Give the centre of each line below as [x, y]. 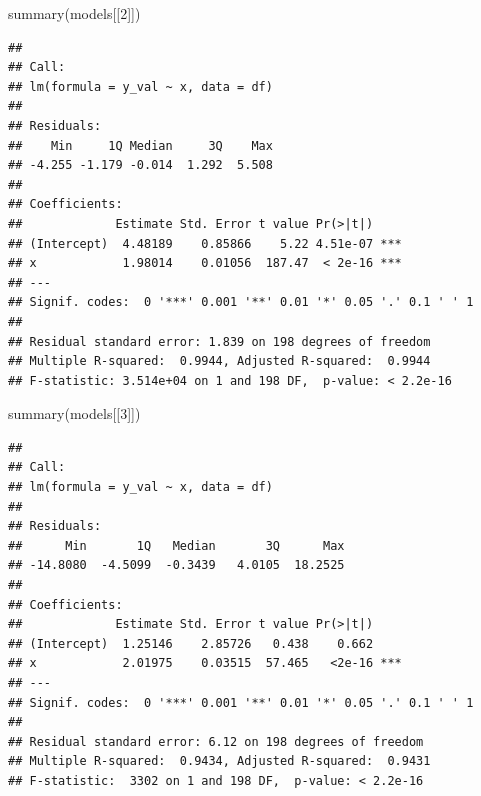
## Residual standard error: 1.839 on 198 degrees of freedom [219, 341]
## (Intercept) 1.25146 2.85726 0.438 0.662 [191, 643]
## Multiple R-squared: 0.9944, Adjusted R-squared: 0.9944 [219, 361]
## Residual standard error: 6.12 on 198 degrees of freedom [216, 741]
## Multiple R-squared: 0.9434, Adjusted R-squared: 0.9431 [219, 761]
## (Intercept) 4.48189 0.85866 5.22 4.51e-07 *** [205, 243]
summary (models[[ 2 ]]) [74, 13]
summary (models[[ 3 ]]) [74, 413]
